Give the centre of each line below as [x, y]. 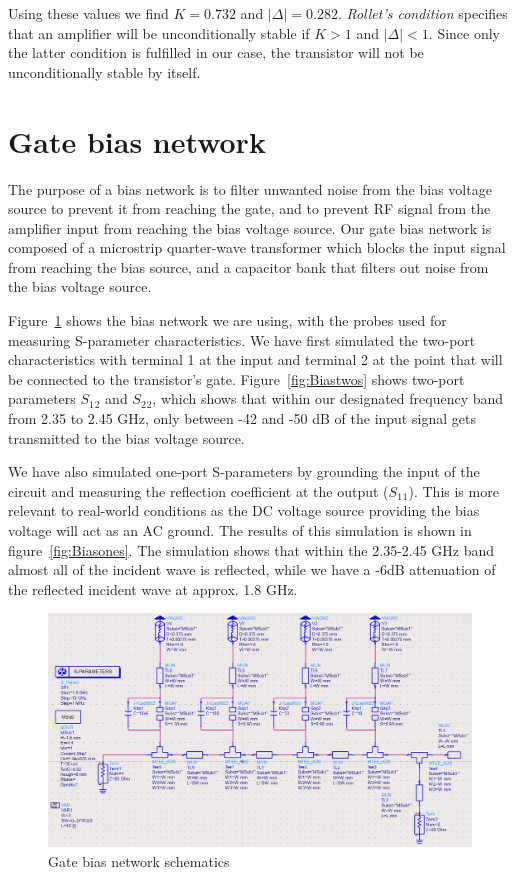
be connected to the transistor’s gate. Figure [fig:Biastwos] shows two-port [236, 378]
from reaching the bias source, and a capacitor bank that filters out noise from [248, 266]
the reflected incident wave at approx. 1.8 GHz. [153, 588]
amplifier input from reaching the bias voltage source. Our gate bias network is [250, 227]
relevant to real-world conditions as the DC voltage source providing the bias [244, 510]
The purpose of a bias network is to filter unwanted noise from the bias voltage [250, 188]
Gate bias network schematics [139, 860]
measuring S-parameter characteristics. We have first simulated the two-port [242, 339]
